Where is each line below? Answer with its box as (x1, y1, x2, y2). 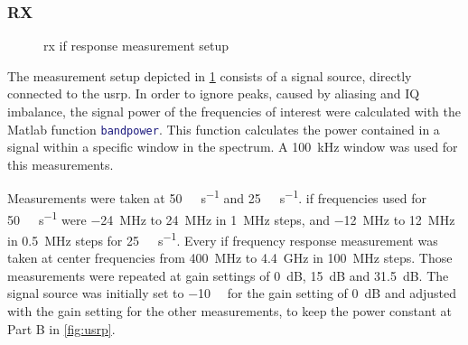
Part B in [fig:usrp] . (7, 319, 116, 338)
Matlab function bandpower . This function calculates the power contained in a (7, 119, 440, 138)
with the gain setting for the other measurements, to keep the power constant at (7, 301, 452, 320)
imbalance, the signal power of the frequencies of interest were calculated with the (7, 102, 462, 120)
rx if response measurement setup (43, 36, 229, 55)
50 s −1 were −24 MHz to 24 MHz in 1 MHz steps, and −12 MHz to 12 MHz (7, 207, 455, 228)
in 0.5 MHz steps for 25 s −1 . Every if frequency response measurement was (7, 228, 438, 249)
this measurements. (7, 154, 114, 173)
